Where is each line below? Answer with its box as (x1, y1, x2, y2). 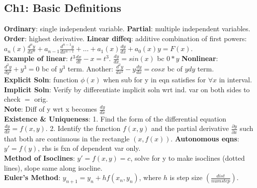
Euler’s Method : (4, 172, 61, 183)
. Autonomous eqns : (171, 133, 240, 143)
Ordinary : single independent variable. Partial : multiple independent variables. (4, 23, 251, 34)
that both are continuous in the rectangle (4, 133, 130, 143)
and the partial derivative (151, 123, 229, 133)
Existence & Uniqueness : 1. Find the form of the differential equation (4, 113, 227, 124)
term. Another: (68, 63, 113, 74)
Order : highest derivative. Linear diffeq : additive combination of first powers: (4, 33, 247, 43)
